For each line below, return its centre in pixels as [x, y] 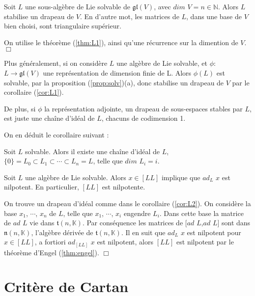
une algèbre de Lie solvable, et [162, 63]
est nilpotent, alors [125, 242]
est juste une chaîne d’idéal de [49, 118]
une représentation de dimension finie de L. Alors [117, 72]
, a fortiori [50, 242]
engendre [137, 213]
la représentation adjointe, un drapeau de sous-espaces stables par [143, 108]
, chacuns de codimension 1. [143, 118]
